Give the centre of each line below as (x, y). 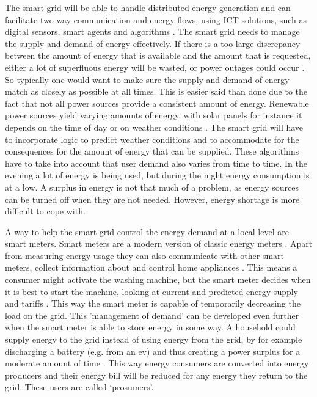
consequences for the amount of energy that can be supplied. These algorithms (152, 151)
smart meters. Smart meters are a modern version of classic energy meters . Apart (159, 243)
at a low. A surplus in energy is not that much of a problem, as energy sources (152, 187)
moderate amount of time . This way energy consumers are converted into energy (157, 363)
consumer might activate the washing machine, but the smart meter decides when (158, 279)
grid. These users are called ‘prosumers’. (79, 387)
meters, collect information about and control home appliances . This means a (151, 267)
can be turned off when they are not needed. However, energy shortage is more (152, 199)
